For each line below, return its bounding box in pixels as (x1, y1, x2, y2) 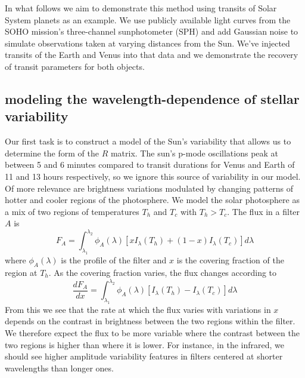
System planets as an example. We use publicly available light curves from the (5, 13, 291, 26)
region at (5, 266, 38, 278)
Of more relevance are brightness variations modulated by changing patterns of (5, 182, 293, 194)
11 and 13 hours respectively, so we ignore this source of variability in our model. (5, 170, 301, 182)
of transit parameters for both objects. (5, 60, 145, 72)
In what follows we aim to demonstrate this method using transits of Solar (5, 2, 277, 14)
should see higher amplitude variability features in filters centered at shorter (5, 350, 283, 362)
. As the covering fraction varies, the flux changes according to (48, 266, 277, 278)
